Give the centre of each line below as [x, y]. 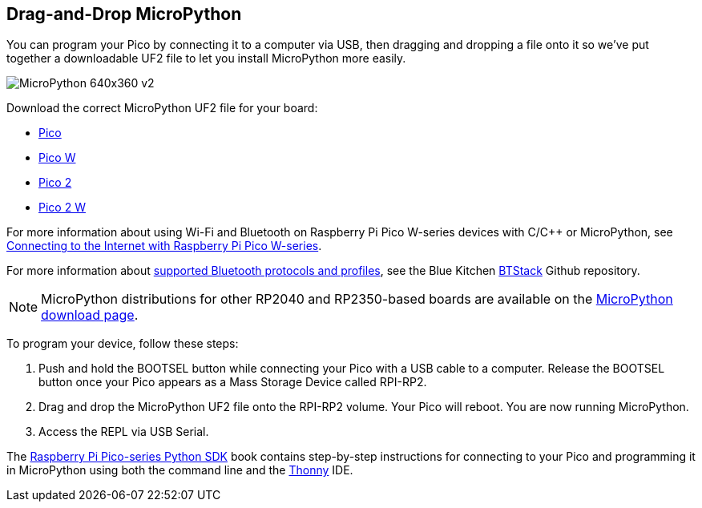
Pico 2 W [62, 208]
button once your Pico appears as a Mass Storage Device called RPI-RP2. [233, 382]
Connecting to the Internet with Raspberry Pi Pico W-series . [164, 246]
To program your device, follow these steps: [123, 344]
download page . [90, 315]
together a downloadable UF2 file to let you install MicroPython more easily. [206, 58]
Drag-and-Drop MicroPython [124, 14]
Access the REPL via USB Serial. [124, 432]
